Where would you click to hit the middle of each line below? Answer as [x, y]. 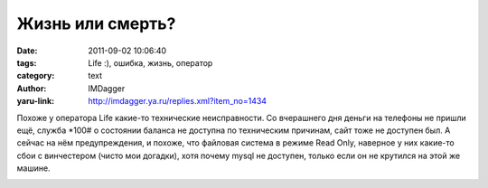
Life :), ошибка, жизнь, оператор [150, 62]
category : [36, 76]
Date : [27, 51]
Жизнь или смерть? [96, 23]
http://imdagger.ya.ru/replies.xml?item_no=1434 [177, 101]
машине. [33, 168]
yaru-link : [35, 101]
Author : [32, 88]
